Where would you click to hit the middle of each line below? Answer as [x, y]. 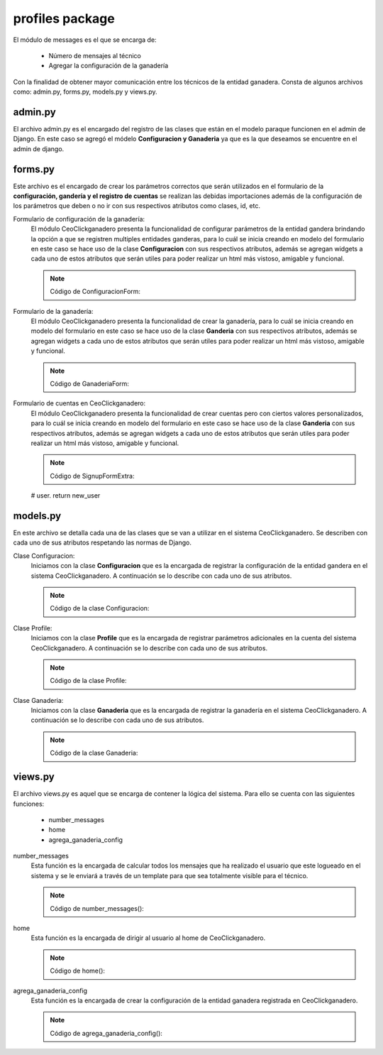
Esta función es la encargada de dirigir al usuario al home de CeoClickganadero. [148, 938]
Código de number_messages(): [97, 908]
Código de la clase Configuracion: [100, 608]
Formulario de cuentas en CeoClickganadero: [79, 403]
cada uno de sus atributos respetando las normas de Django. [102, 542]
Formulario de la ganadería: [53, 311]
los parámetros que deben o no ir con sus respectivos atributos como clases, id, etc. [137, 206]
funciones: [29, 804]
